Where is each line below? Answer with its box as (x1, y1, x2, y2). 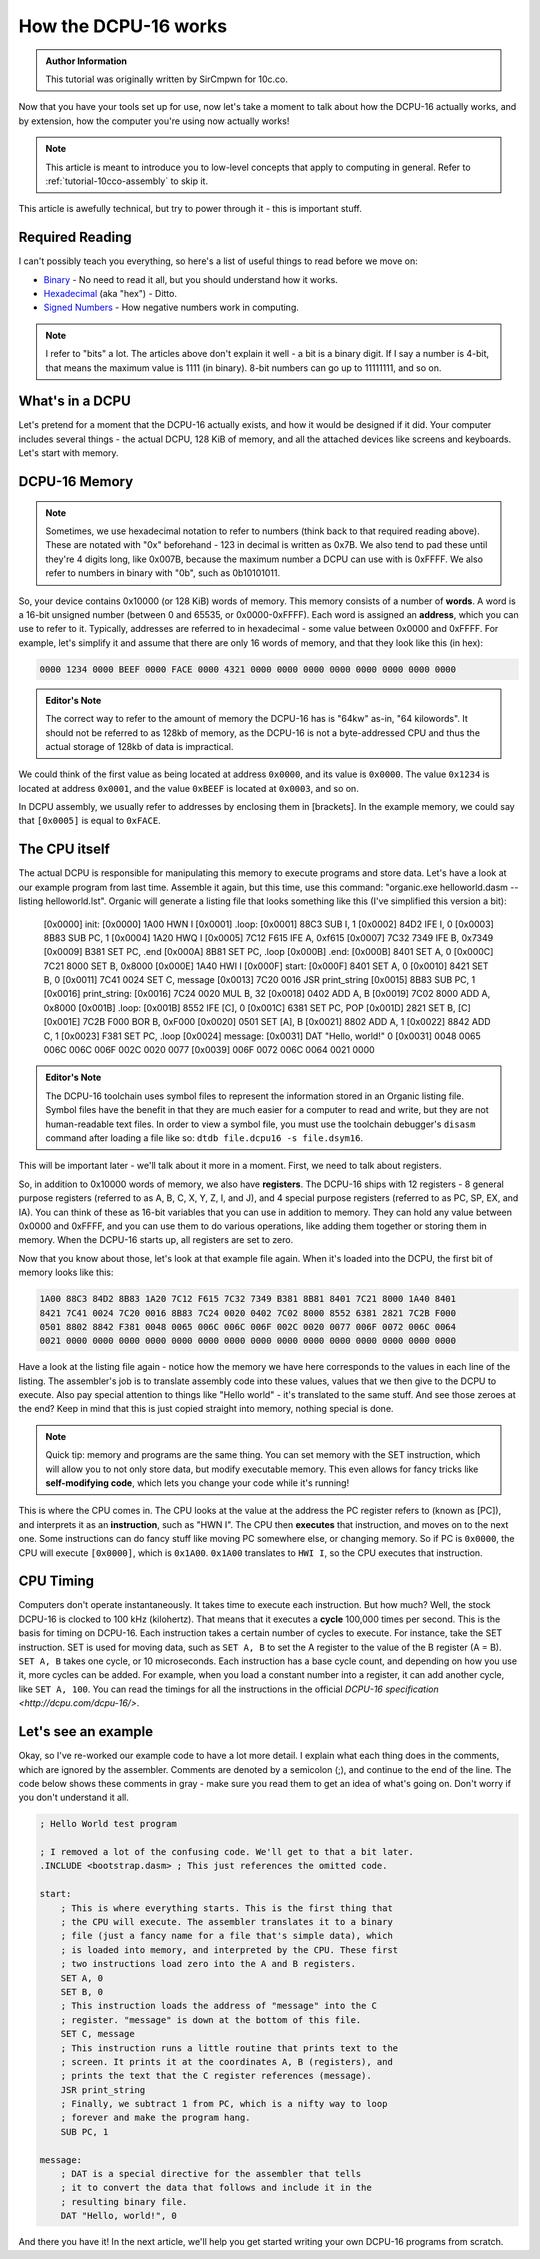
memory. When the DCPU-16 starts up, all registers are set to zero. (18, 1234, 294, 1246)
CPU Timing (18, 1573, 95, 1590)
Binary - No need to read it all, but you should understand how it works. (43, 273, 339, 285)
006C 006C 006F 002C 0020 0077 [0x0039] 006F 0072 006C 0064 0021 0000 (43, 1044, 375, 1056)
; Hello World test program (39, 1818, 177, 1830)
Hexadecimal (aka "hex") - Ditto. (43, 287, 177, 299)
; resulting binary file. (60, 2196, 188, 2207)
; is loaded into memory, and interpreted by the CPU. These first (60, 1944, 399, 1955)
